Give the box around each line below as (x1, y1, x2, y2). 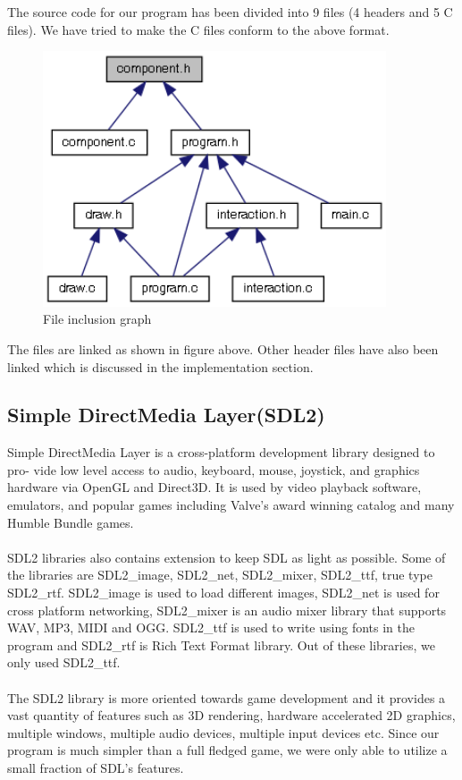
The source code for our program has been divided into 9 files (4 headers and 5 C (7, 3, 453, 21)
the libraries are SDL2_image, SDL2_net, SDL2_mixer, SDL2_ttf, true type (7, 565, 433, 584)
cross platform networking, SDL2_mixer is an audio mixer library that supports (7, 600, 447, 619)
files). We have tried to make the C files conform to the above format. (7, 20, 390, 38)
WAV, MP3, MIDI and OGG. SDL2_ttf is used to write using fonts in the (7, 618, 415, 637)
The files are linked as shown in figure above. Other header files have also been (7, 339, 439, 358)
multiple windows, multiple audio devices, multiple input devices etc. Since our (7, 723, 440, 742)
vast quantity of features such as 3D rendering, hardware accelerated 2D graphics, (7, 706, 456, 725)
